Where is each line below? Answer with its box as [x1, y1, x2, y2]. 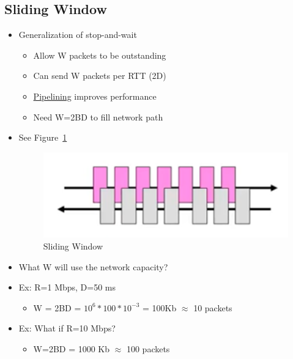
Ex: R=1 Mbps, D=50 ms [18, 281, 116, 294]
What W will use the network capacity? [18, 260, 168, 273]
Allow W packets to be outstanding [33, 48, 166, 61]
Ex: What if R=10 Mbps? [18, 322, 116, 335]
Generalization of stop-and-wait [18, 28, 137, 41]
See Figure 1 [18, 131, 67, 144]
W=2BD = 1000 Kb [33, 342, 110, 355]
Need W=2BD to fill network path [33, 110, 163, 123]
